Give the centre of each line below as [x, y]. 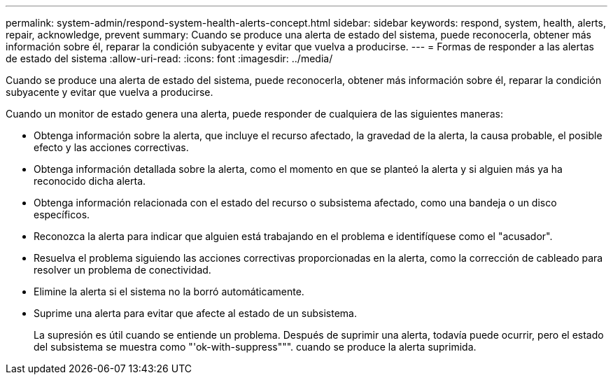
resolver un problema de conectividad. [122, 270]
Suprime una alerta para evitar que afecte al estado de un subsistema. [195, 313]
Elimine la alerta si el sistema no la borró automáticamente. [169, 291]
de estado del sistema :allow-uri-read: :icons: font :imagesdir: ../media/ [169, 58]
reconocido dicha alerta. [90, 181]
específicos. [62, 214]
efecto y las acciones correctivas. [111, 147]
